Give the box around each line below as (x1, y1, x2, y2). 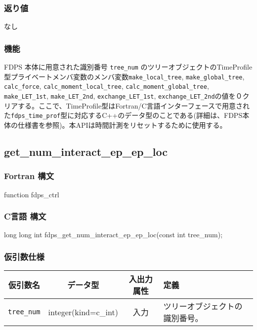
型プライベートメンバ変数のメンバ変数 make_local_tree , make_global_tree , (4, 71, 245, 81)
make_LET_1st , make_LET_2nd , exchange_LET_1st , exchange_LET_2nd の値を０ (4, 91, 243, 101)
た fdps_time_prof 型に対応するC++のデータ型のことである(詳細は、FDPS (4, 110, 243, 120)
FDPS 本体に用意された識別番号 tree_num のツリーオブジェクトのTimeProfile (4, 62, 253, 72)
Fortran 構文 (4, 170, 54, 182)
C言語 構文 (4, 210, 46, 222)
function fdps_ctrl (4, 189, 59, 199)
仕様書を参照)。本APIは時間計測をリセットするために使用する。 (17, 119, 227, 130)
